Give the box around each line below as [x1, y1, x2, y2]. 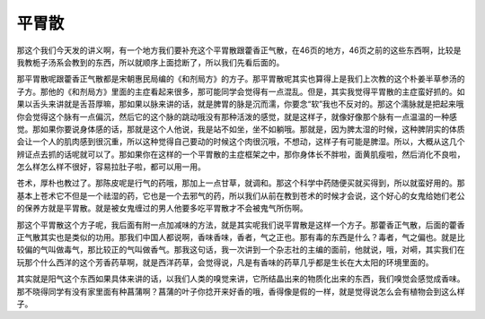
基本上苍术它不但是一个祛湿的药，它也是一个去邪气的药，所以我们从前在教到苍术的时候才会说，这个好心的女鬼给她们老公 [16, 190, 465, 201]
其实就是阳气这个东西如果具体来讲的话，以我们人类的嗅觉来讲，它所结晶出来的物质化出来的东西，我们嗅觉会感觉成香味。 [16, 273, 465, 284]
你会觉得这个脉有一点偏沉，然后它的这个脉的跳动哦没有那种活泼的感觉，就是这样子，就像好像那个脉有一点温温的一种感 [16, 111, 457, 122]
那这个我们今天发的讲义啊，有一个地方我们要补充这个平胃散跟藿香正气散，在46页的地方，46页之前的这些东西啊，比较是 [16, 45, 462, 56]
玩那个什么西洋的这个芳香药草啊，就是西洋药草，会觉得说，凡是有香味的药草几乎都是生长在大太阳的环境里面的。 [16, 256, 434, 268]
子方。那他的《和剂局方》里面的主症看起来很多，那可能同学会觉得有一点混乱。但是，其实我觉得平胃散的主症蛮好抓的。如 [16, 86, 465, 97]
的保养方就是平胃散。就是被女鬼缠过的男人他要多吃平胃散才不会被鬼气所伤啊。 [16, 203, 308, 214]
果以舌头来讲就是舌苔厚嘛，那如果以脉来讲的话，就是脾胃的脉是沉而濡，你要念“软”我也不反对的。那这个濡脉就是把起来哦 [16, 99, 464, 109]
